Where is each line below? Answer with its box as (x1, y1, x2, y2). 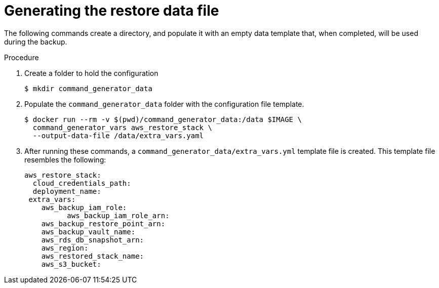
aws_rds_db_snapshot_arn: (41, 235, 144, 244)
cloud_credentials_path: (32, 179, 131, 187)
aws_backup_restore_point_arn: (41, 219, 166, 228)
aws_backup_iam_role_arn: (67, 211, 170, 220)
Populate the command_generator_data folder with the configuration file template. (24, 99, 304, 108)
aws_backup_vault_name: (41, 227, 136, 236)
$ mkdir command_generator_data (24, 84, 152, 93)
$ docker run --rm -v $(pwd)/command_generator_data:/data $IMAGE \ (24, 115, 302, 124)
